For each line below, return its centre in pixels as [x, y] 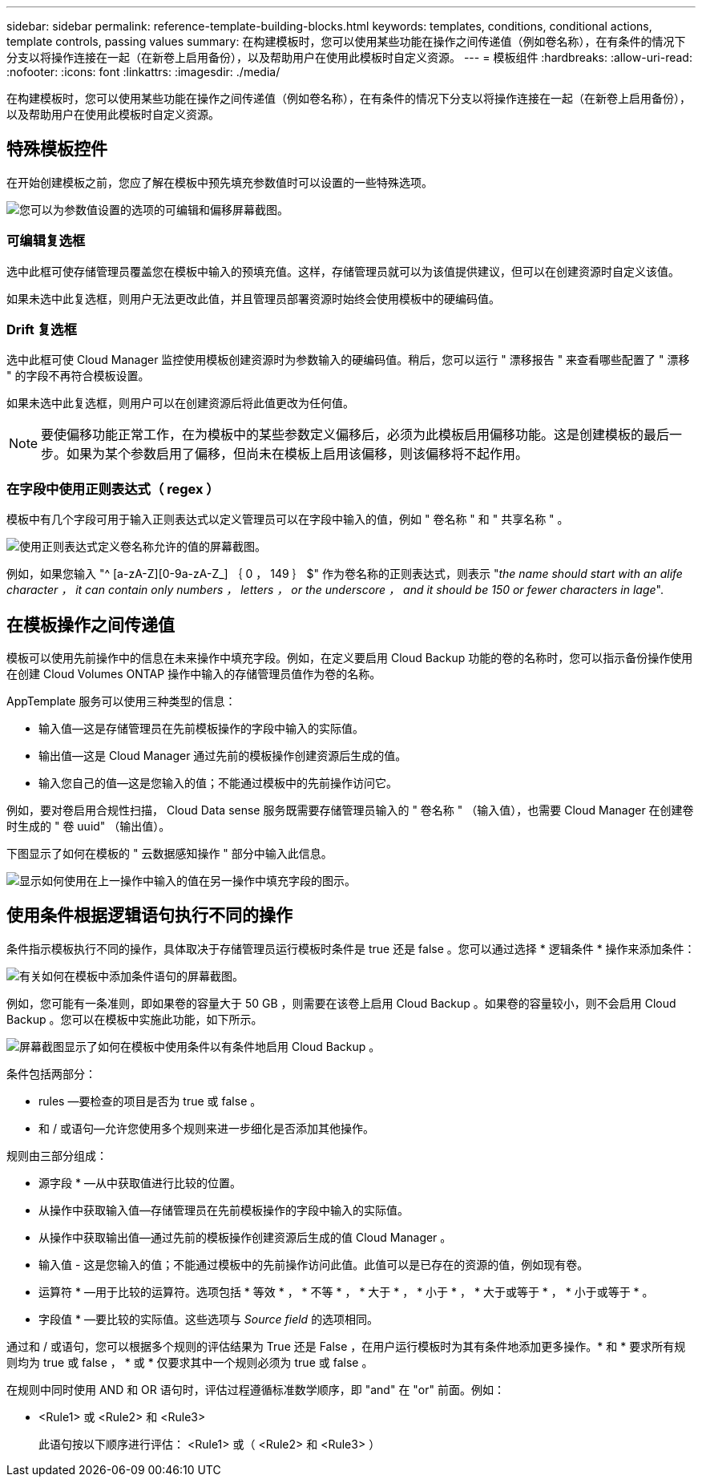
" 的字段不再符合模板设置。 [78, 376]
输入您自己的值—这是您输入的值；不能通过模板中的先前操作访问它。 [218, 782]
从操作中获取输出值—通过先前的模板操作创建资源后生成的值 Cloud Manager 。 [245, 1237]
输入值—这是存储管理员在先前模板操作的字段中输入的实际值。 [201, 728]
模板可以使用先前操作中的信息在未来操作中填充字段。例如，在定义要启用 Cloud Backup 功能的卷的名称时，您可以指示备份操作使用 [350, 657]
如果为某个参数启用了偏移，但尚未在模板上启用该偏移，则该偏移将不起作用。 [298, 454]
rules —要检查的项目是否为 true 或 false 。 [150, 1101]
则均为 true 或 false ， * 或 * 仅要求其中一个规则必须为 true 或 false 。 [190, 1362]
